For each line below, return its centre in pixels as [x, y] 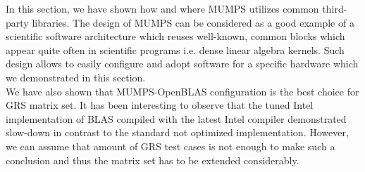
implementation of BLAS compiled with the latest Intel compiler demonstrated [176, 118]
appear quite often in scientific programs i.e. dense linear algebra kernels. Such [175, 49]
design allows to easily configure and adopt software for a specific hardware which [182, 64]
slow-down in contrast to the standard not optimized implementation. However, [177, 132]
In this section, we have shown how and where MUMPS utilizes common [162, 8]
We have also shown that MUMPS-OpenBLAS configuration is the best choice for [182, 91]
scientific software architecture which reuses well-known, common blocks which [175, 36]
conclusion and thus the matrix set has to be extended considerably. [153, 160]
